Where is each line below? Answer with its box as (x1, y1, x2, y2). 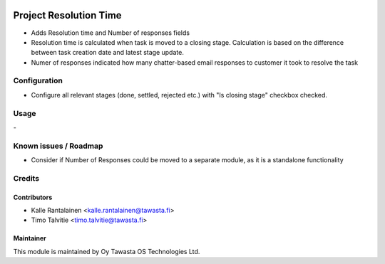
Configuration (13, 75, 63, 85)
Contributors (13, 193, 53, 201)
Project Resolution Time (13, 9, 122, 21)
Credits (13, 173, 39, 183)
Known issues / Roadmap (13, 141, 103, 151)
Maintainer (13, 234, 46, 243)
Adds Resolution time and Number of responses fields (31, 28, 190, 37)
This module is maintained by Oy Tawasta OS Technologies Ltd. (13, 247, 200, 255)
